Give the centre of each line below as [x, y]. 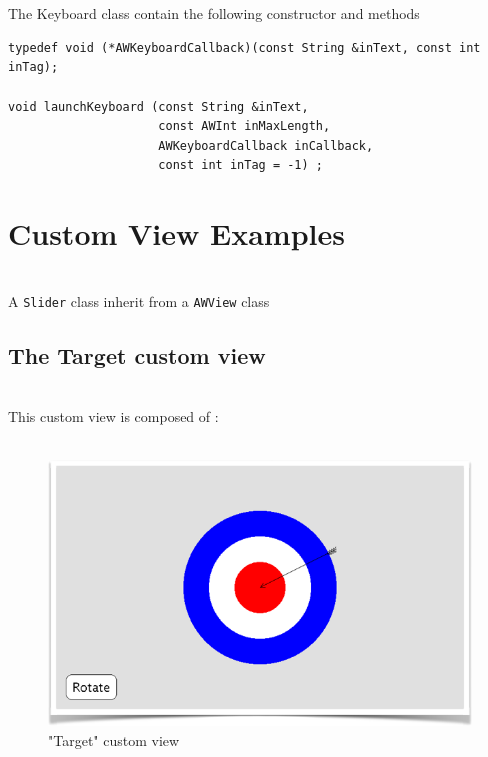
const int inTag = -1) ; [240, 165]
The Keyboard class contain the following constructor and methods [214, 13]
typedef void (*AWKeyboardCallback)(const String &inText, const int [244, 47]
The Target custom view [137, 354]
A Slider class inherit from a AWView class [139, 300]
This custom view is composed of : [113, 416]
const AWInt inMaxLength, [244, 126]
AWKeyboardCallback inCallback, [266, 145]
